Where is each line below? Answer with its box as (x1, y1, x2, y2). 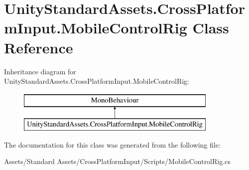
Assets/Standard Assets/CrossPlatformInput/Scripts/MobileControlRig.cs (4, 156, 231, 167)
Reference (4, 37, 73, 57)
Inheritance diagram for (4, 66, 76, 76)
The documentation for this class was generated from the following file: (4, 139, 221, 150)
